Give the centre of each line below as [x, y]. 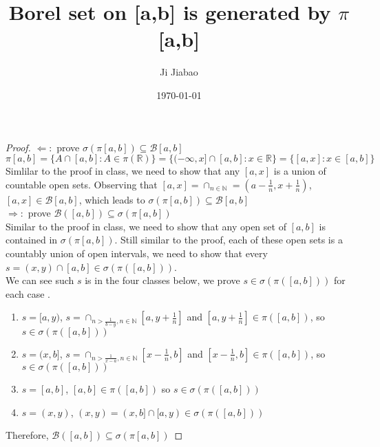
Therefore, [27, 435]
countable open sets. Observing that [82, 184]
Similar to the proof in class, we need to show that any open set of [146, 226]
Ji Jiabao [179, 72]
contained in [32, 240]
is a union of [300, 171]
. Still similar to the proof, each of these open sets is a [229, 240]
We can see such [40, 280]
